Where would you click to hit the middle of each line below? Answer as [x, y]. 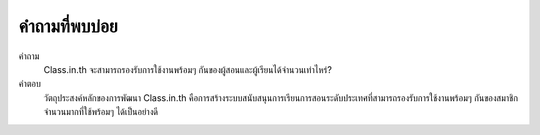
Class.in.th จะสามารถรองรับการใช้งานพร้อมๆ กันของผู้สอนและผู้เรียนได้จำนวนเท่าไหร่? [187, 69]
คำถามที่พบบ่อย [68, 26]
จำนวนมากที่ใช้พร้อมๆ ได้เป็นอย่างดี [101, 112]
